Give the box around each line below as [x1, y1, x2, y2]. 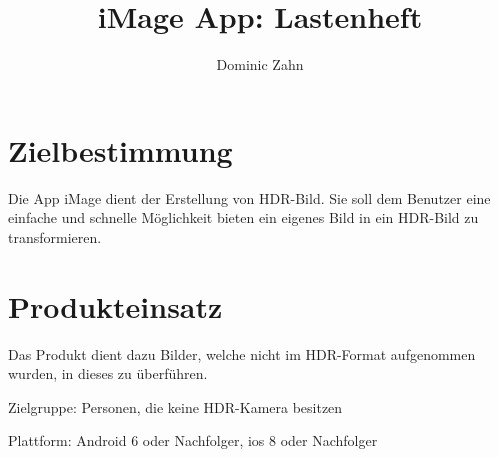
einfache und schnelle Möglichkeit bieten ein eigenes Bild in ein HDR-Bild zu [8, 207, 479, 228]
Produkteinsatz [8, 285, 223, 326]
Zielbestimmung [8, 129, 233, 170]
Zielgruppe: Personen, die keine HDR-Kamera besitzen [8, 396, 343, 417]
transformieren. [8, 226, 102, 247]
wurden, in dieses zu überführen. [8, 363, 208, 384]
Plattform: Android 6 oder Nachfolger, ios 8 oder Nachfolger [8, 430, 378, 451]
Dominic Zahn [216, 54, 304, 75]
